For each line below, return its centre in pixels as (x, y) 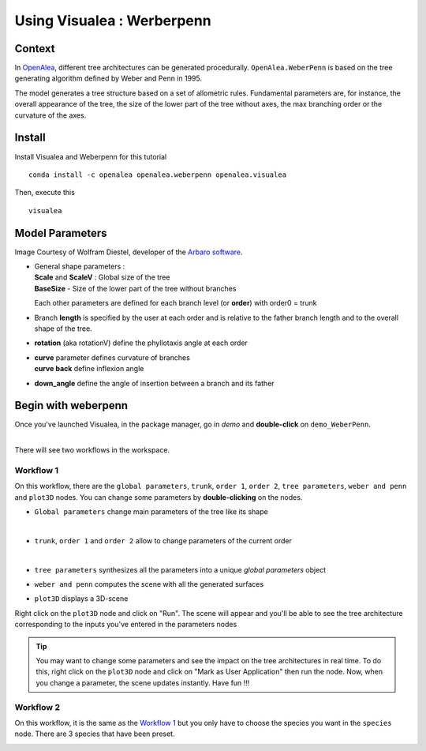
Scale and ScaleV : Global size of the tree (102, 277)
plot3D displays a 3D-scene (81, 599)
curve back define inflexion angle (89, 369)
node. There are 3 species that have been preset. (95, 734)
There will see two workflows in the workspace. (92, 450)
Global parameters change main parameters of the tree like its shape (151, 512)
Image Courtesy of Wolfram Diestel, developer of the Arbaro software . (129, 252)
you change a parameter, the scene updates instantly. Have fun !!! (143, 682)
